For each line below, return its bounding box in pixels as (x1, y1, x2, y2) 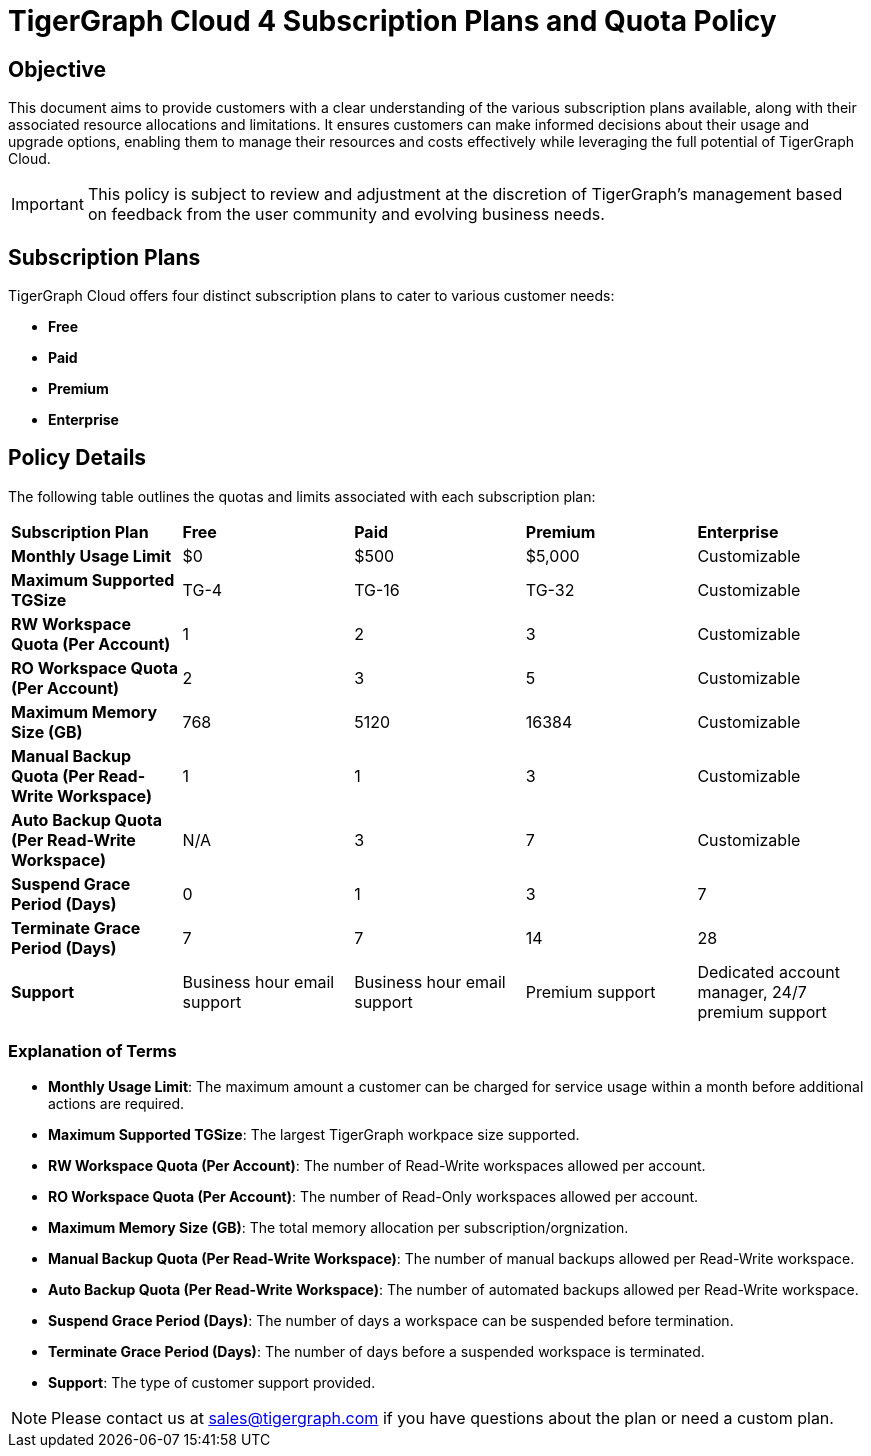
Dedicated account (697, 961, 840, 982)
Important (11, 194, 84, 215)
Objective (8, 56, 107, 82)
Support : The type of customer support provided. (48, 1373, 376, 1391)
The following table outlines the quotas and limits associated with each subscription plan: (8, 487, 596, 505)
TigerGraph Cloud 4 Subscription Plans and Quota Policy (8, 4, 777, 38)
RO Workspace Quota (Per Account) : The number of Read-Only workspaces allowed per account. (48, 1187, 699, 1205)
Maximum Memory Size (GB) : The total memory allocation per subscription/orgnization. (48, 1218, 629, 1236)
